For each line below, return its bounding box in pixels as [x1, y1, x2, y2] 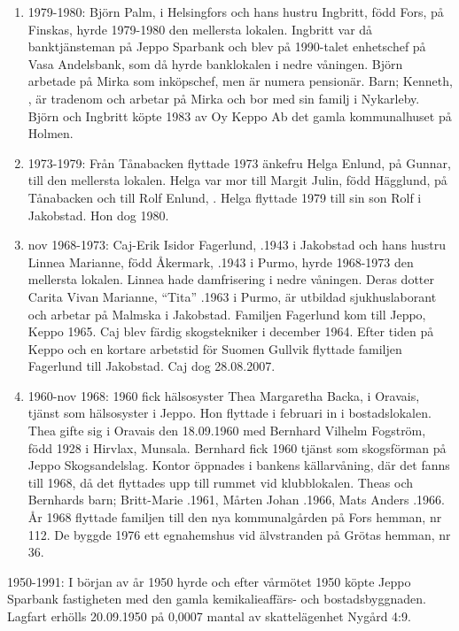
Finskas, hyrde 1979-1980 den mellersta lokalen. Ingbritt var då [27, 19, 373, 38]
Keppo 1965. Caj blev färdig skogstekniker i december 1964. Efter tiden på [27, 322, 434, 341]
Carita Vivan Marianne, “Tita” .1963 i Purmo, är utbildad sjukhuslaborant [27, 287, 437, 305]
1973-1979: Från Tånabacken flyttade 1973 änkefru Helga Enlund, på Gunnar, [27, 153, 451, 172]
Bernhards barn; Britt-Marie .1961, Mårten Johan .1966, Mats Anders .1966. [27, 490, 445, 509]
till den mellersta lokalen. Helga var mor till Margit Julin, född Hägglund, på [27, 171, 447, 189]
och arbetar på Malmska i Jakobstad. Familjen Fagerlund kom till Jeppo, [27, 304, 426, 323]
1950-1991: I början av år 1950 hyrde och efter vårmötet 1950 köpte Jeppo [7, 572, 411, 590]
